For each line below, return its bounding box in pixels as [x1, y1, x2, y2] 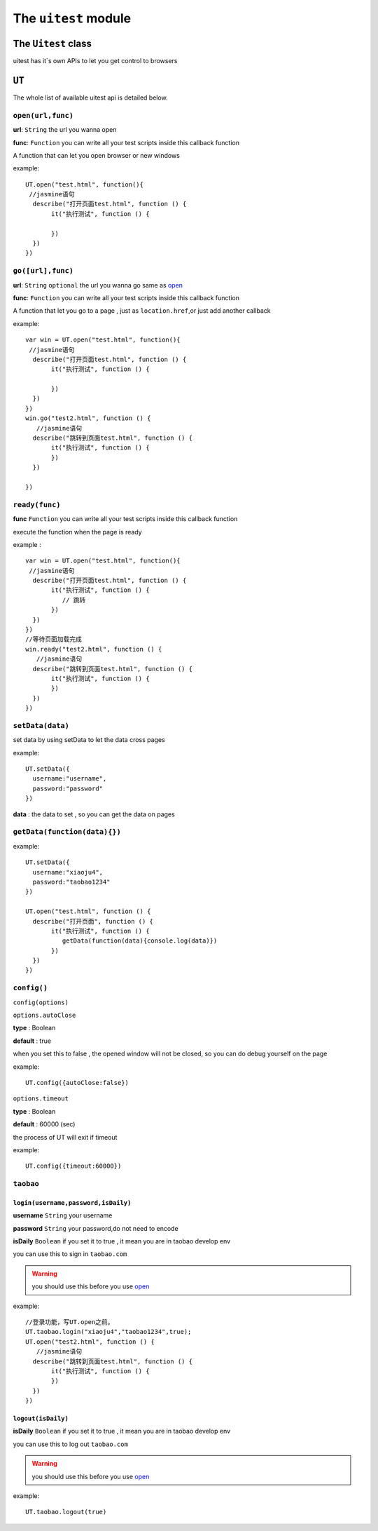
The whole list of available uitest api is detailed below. [13, 93, 168, 102]
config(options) [13, 998, 69, 1006]
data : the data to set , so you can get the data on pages [13, 810, 175, 818]
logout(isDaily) [13, 1415, 69, 1423]
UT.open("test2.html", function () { [25, 1337, 155, 1346]
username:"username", [32, 775, 107, 783]
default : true [13, 1037, 52, 1045]
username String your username [13, 1211, 113, 1220]
